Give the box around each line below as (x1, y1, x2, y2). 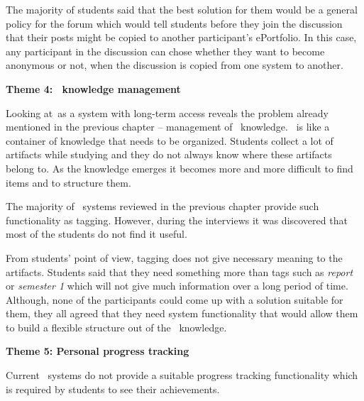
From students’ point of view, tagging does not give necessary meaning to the (6, 250, 343, 265)
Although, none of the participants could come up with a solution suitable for (6, 292, 343, 307)
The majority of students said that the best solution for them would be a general (6, 2, 358, 16)
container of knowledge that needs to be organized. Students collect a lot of (6, 133, 333, 148)
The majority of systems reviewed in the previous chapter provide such (6, 199, 319, 214)
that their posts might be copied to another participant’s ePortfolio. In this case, (6, 30, 357, 45)
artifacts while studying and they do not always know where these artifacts (6, 147, 332, 162)
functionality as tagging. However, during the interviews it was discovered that (6, 212, 348, 227)
